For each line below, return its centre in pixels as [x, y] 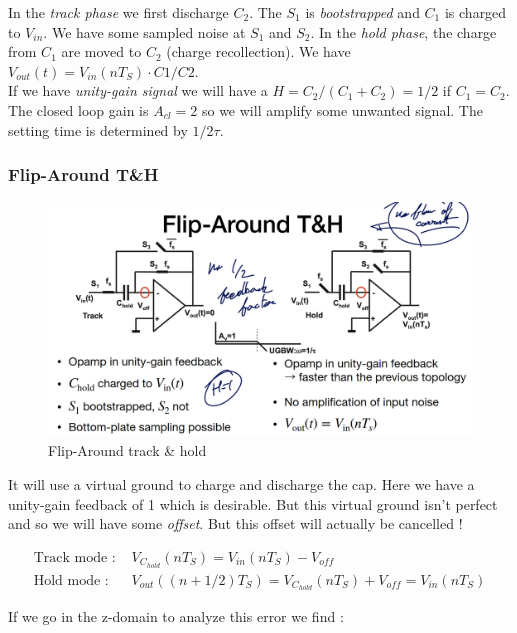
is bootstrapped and [362, 12]
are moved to [101, 51]
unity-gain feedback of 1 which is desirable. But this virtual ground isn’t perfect [253, 503]
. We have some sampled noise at [144, 31]
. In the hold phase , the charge [403, 31]
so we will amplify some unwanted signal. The [342, 109]
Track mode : [74, 557]
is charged [475, 12]
